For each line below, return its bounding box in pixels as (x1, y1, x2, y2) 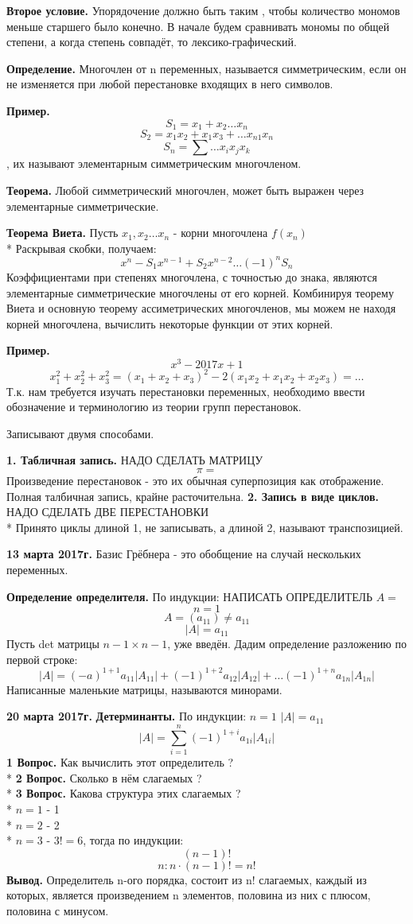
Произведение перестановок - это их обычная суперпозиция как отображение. (6, 472, 384, 489)
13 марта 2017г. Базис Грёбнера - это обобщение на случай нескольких (6, 545, 361, 562)
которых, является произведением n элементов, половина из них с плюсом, (6, 887, 371, 903)
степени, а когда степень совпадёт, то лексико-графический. (6, 33, 297, 50)
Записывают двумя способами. (6, 425, 154, 441)
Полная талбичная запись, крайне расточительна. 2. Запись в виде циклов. (6, 487, 380, 504)
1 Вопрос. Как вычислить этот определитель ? (6, 754, 234, 771)
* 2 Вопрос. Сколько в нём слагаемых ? (6, 769, 202, 786)
